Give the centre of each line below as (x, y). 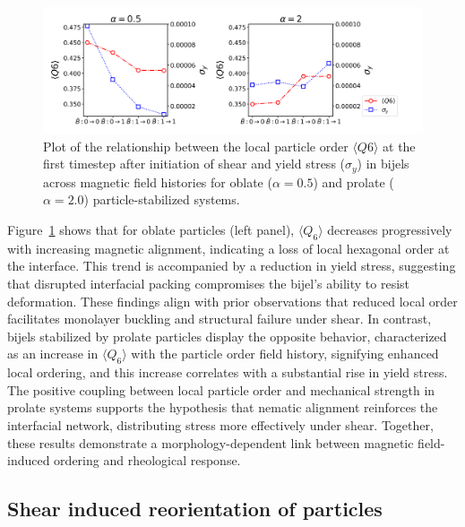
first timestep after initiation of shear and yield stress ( (194, 164)
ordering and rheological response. (147, 460)
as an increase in (53, 354)
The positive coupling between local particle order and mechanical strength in (221, 389)
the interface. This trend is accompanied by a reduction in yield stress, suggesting (232, 266)
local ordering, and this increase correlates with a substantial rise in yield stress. (228, 372)
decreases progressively (390, 230)
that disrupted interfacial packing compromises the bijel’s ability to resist (209, 283)
